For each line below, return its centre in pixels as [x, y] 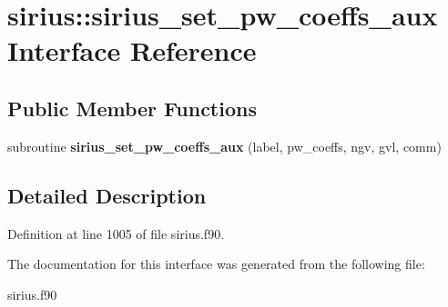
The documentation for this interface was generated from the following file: [216, 264]
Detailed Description [107, 195]
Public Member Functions [132, 108]
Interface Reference [132, 50]
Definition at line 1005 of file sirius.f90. [116, 233]
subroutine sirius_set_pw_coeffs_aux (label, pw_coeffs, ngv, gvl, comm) [224, 146]
